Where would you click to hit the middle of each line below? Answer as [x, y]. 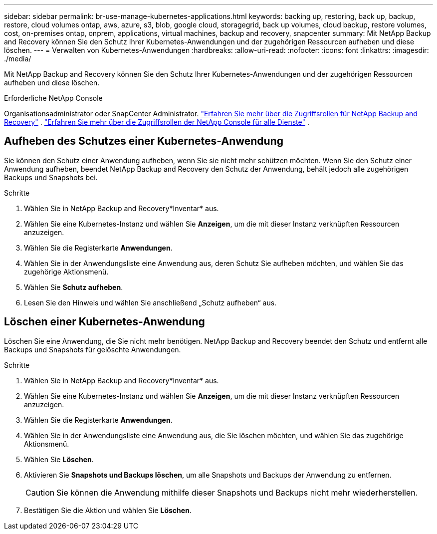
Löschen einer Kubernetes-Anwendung [105, 322]
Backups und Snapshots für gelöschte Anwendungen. [93, 349]
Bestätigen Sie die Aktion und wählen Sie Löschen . [108, 510]
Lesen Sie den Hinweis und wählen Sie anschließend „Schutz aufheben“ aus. [150, 302]
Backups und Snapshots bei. [51, 177]
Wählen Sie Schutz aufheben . [74, 287]
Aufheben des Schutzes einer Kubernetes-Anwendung [144, 141]
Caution [40, 492]
